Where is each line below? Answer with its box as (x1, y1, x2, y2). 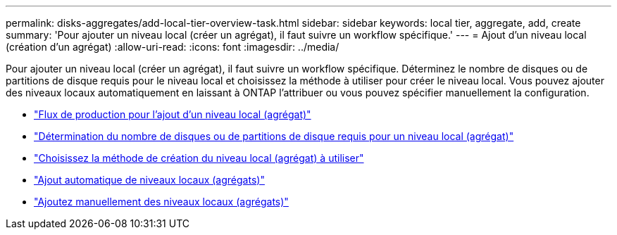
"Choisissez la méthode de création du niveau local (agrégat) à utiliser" (34, 152, 364, 164)
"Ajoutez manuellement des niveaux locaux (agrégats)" (34, 196, 289, 208)
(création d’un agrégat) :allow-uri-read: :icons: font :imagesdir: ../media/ (6, 41, 339, 53)
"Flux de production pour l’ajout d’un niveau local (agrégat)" (34, 108, 311, 120)
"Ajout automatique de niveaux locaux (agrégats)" (34, 174, 265, 186)
